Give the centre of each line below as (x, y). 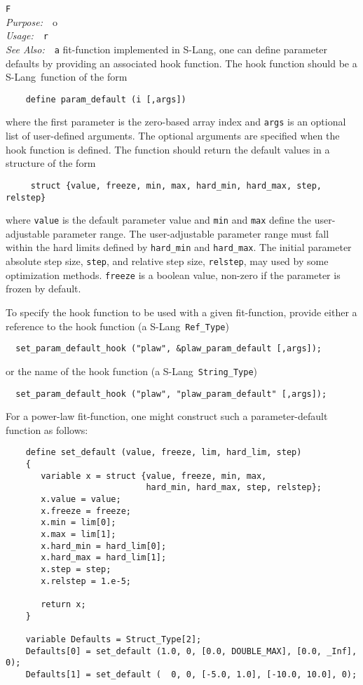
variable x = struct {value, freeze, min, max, (154, 476)
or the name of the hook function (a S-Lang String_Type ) (132, 371)
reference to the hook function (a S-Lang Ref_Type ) (117, 326)
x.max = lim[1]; (78, 534)
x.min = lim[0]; (78, 523)
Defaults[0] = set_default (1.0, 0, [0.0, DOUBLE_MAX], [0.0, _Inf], (191, 651)
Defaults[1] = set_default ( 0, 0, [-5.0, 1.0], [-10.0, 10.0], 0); (191, 674)
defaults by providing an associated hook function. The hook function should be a (181, 63)
